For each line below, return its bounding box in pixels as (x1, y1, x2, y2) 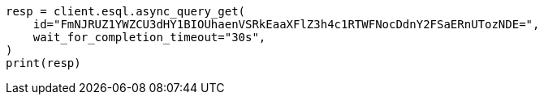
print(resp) (6, 57, 81, 69)
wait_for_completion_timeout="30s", (32, 31, 266, 44)
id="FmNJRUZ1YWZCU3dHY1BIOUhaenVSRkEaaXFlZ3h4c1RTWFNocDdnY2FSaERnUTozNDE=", (32, 18, 540, 31)
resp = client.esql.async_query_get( (6, 5, 246, 18)
